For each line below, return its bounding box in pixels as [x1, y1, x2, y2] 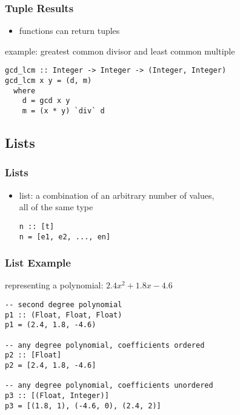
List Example [5, 255, 71, 270]
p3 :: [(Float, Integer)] [5, 391, 109, 400]
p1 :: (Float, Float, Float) [5, 310, 122, 319]
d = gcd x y [22, 96, 70, 105]
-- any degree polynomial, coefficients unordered [5, 381, 213, 390]
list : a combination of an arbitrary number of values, [19, 188, 215, 201]
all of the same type [19, 201, 93, 213]
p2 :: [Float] [5, 351, 62, 360]
